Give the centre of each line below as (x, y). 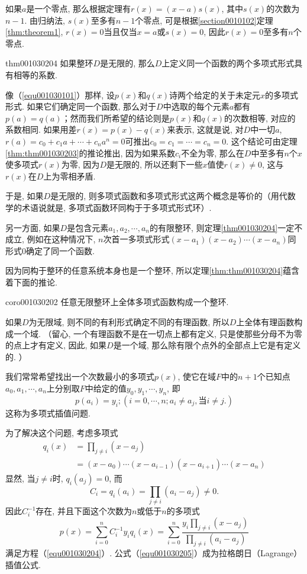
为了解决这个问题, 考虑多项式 (62, 433)
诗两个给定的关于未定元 (215, 94)
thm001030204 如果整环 (49, 63)
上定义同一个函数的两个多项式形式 (228, 63)
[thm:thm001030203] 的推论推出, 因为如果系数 (91, 153)
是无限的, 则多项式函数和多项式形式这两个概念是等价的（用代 (169, 196)
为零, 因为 (80, 164)
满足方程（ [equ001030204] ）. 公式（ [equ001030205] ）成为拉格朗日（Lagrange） (154, 553)
